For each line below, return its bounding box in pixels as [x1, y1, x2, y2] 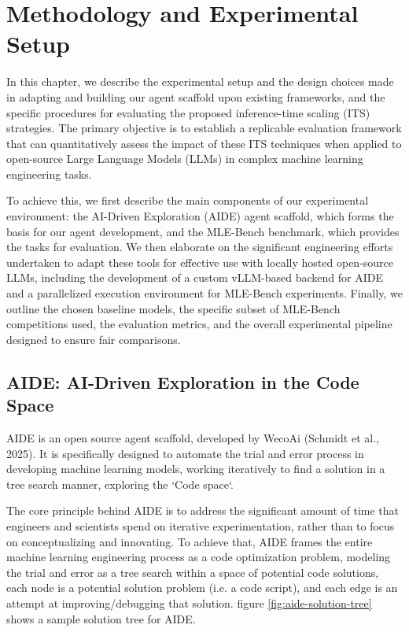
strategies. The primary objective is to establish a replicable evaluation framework [6, 120, 402, 136]
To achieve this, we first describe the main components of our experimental [6, 192, 369, 209]
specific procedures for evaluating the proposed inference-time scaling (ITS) [6, 104, 370, 120]
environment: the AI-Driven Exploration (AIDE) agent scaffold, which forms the [6, 208, 394, 224]
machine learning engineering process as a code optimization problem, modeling [6, 549, 391, 565]
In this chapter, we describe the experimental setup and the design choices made [6, 73, 394, 90]
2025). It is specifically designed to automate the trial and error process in [6, 445, 364, 461]
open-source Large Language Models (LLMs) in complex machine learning [6, 150, 363, 167]
